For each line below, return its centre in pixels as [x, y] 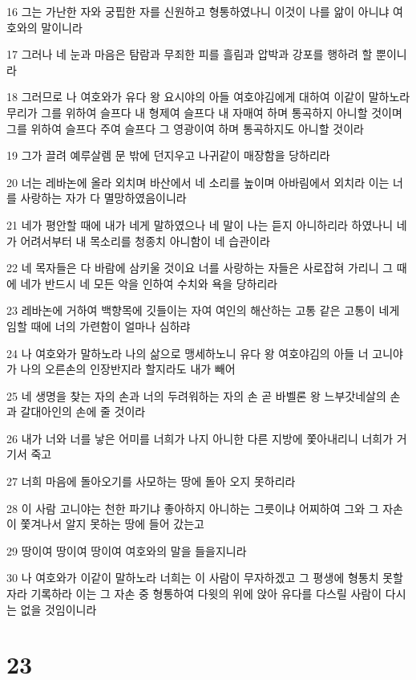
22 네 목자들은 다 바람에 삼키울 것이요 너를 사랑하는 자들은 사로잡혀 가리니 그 [200, 268]
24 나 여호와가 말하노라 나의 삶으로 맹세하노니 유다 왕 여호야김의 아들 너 [188, 353]
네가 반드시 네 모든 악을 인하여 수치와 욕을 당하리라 [149, 283]
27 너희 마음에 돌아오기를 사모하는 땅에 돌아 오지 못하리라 [151, 481]
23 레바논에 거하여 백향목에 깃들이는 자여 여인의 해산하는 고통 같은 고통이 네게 [203, 310]
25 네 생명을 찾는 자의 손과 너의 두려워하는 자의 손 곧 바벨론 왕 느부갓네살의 [196, 395]
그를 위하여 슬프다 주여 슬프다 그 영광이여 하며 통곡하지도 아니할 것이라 [185, 128]
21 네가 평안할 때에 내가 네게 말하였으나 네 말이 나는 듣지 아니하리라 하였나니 [200, 224]
